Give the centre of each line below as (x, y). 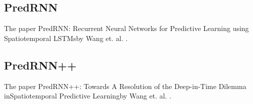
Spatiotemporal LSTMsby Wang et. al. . (66, 38)
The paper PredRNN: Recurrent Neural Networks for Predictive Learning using (126, 28)
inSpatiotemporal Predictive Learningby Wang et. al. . (88, 96)
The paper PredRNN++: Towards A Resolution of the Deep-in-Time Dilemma (125, 86)
